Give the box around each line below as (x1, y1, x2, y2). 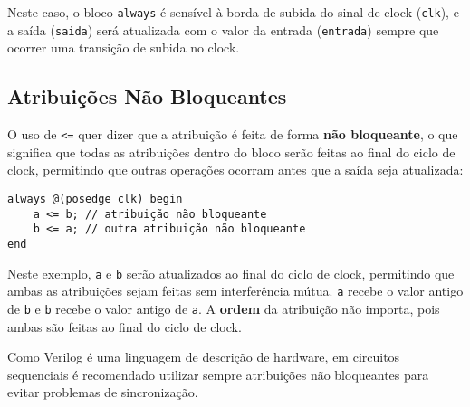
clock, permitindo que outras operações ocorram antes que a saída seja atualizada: (7, 160, 464, 179)
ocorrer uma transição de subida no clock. (7, 38, 240, 57)
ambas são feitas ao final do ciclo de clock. (7, 317, 242, 336)
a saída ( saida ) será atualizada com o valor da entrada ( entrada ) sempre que (7, 20, 439, 39)
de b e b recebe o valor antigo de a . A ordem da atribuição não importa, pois (7, 298, 440, 317)
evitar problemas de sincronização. (7, 383, 198, 402)
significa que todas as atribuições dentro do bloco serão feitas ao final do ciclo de (7, 142, 456, 161)
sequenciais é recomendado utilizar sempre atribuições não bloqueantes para (7, 364, 429, 383)
